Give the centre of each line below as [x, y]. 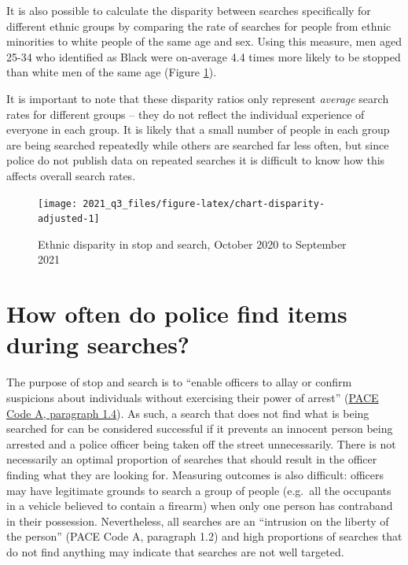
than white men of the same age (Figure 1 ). [112, 72]
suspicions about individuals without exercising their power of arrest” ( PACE [193, 397]
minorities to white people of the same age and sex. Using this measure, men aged [204, 41]
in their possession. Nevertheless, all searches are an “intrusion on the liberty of [198, 521]
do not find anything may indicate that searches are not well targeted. [175, 551]
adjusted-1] [69, 219]
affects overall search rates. [71, 175]
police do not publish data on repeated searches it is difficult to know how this [196, 160]
